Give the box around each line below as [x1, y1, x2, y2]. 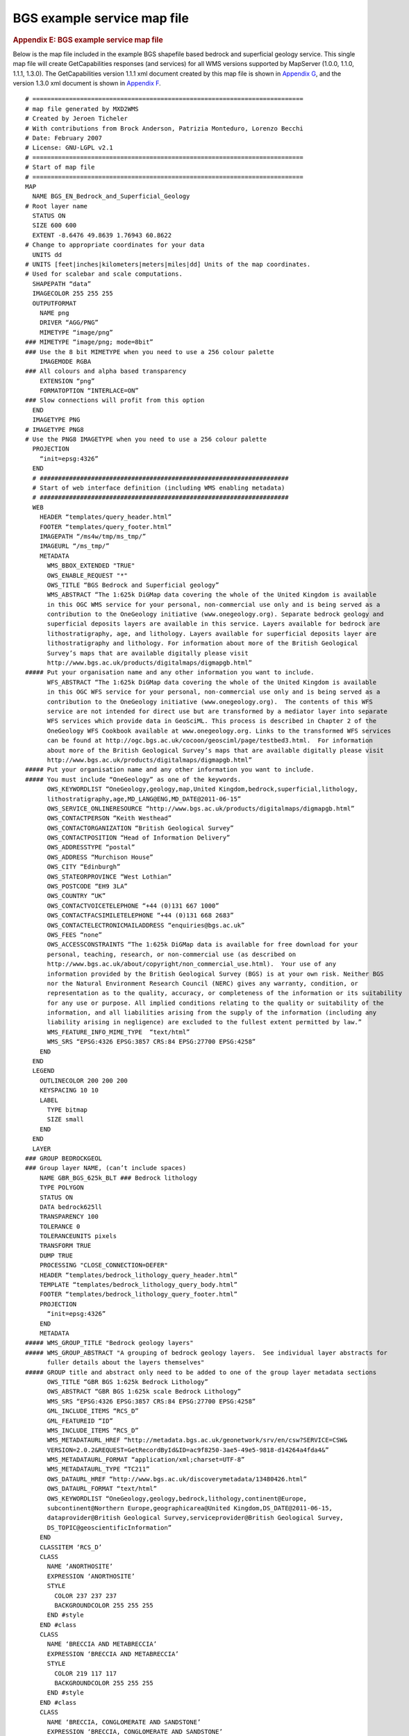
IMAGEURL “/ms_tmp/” [39, 542, 110, 550]
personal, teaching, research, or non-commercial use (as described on [47, 950, 297, 958]
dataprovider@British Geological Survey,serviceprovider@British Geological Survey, [47, 1514, 344, 1522]
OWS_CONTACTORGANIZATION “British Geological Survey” [47, 824, 234, 832]
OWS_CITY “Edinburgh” [47, 863, 121, 871]
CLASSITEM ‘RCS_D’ [39, 1543, 103, 1551]
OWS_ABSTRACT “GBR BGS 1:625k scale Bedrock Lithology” [47, 1387, 242, 1396]
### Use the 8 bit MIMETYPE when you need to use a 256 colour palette [25, 348, 274, 356]
